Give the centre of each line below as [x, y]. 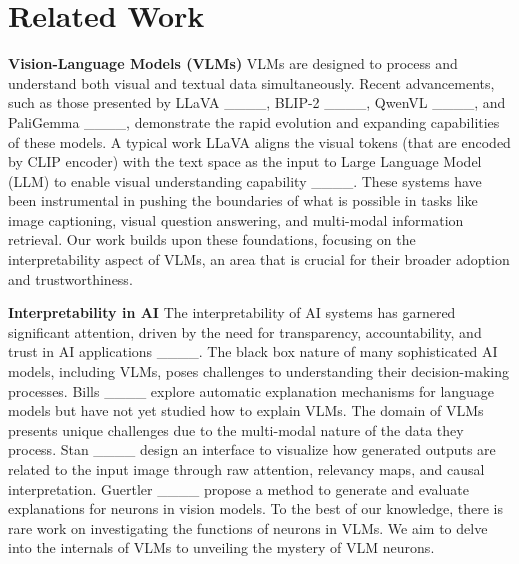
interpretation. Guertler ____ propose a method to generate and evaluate [238, 488]
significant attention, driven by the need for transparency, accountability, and [245, 331]
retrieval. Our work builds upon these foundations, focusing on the [212, 239]
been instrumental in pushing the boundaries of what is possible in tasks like [243, 200]
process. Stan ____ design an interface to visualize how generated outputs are [252, 449]
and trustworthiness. [70, 278]
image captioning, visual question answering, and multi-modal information [236, 219]
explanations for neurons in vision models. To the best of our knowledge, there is [255, 508]
